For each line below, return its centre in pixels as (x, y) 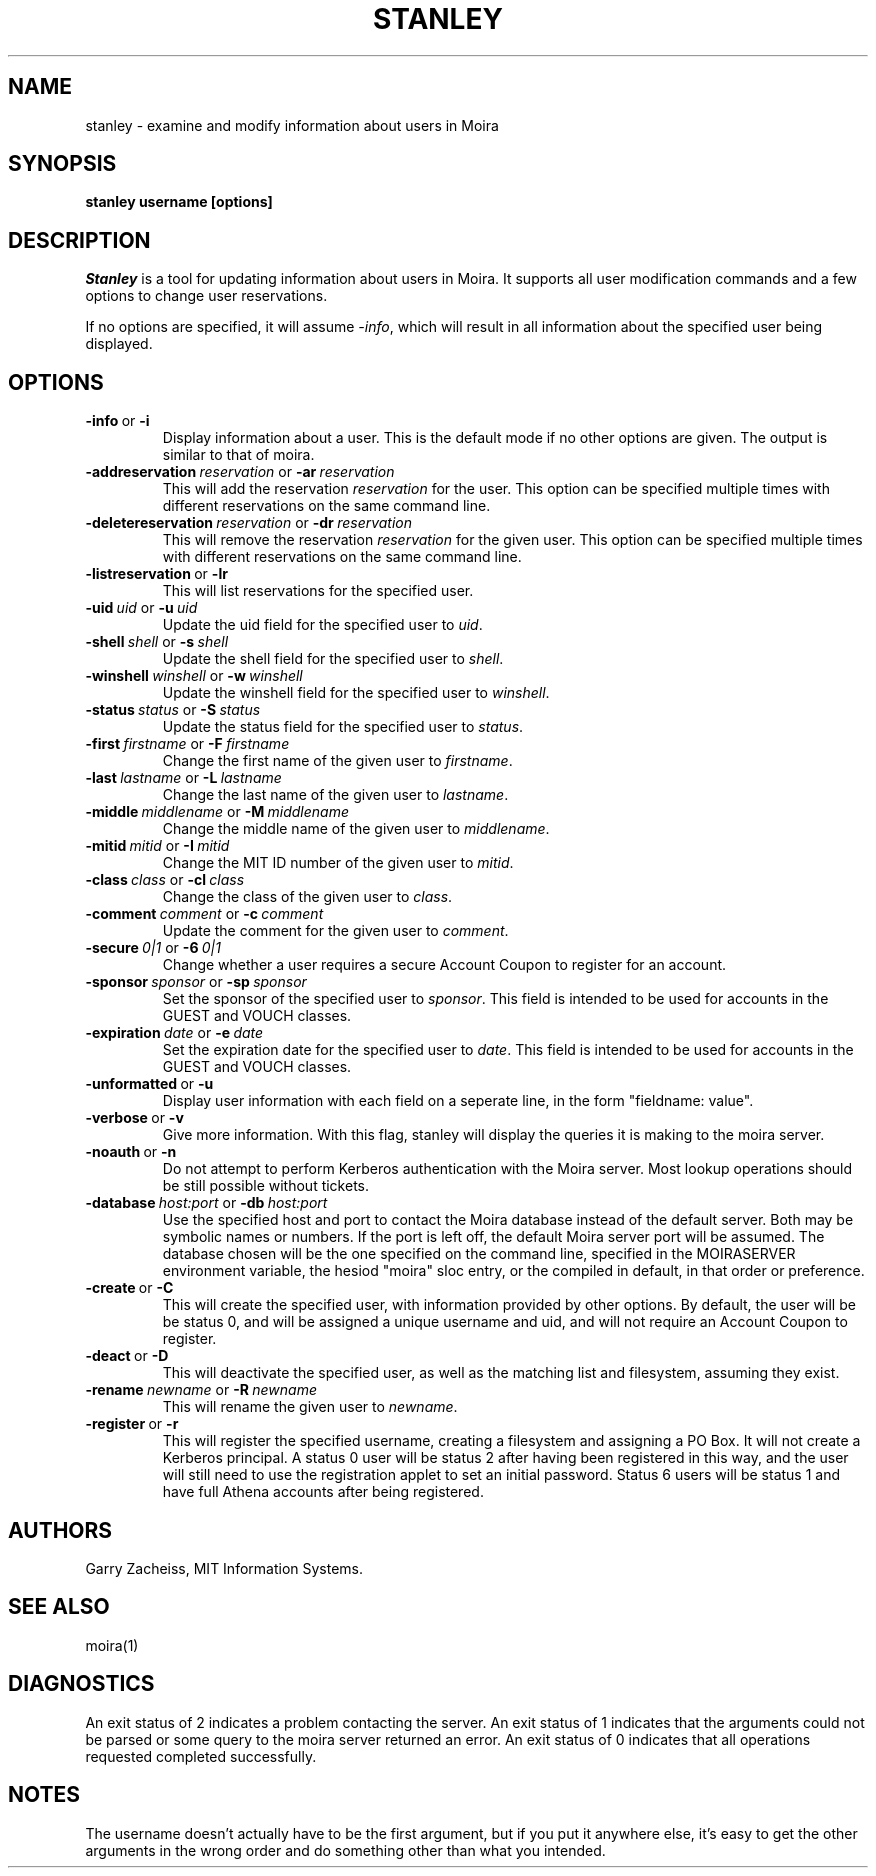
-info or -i (117, 421)
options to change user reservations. (206, 296)
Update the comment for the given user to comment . (335, 931)
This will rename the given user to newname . (310, 1407)
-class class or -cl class (165, 880)
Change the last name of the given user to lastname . (335, 795)
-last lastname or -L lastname (183, 778)
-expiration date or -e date (174, 1033)
